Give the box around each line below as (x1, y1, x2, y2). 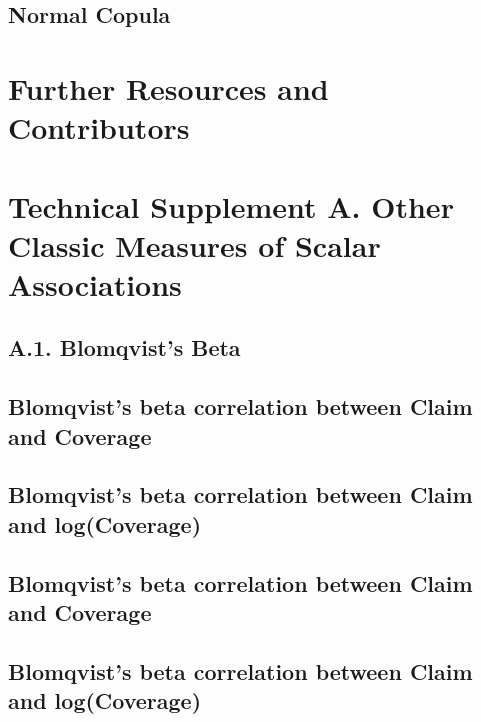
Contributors (8, 107, 190, 148)
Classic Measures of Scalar (8, 224, 381, 265)
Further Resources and (8, 67, 329, 108)
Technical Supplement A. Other (8, 185, 454, 226)
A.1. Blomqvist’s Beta (8, 332, 241, 363)
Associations (8, 263, 182, 304)
